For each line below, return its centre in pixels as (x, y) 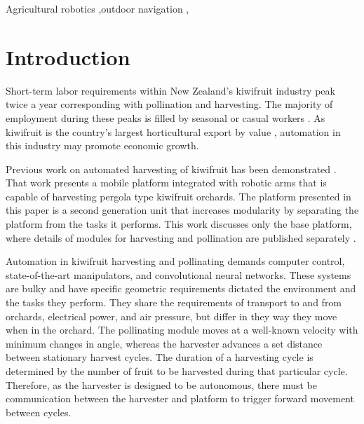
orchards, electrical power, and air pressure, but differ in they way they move (171, 316)
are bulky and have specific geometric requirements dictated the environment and (181, 288)
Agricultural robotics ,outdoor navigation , (97, 8)
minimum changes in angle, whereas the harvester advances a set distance (164, 343)
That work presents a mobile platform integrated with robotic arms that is (166, 183)
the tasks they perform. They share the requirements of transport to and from (174, 302)
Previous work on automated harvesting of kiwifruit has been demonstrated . (171, 169)
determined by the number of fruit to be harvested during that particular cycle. (177, 371)
